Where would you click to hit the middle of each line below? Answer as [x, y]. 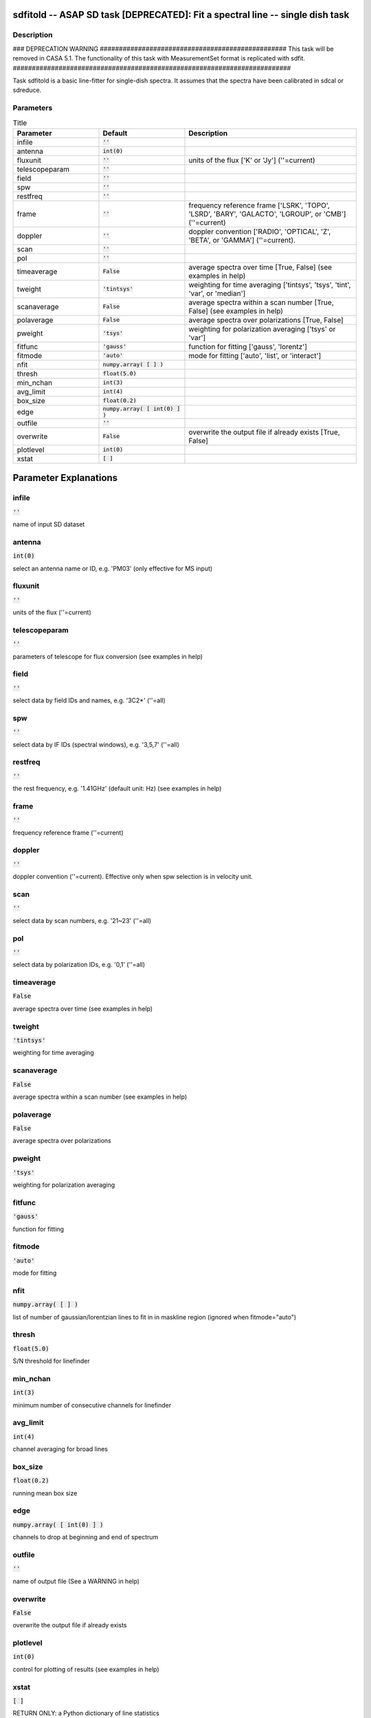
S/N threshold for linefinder [51, 1361]
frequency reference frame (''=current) [68, 832]
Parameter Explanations [65, 478]
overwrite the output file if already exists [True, [264, 432]
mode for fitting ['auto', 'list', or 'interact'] [255, 355]
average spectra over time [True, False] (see [260, 267]
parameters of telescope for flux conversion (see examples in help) [108, 656]
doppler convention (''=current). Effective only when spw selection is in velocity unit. [133, 877]
